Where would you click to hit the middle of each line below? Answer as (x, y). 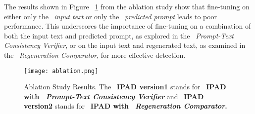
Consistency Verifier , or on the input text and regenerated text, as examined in (125, 45)
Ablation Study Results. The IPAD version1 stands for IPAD (125, 87)
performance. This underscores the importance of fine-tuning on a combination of (127, 26)
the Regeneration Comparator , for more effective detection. (95, 55)
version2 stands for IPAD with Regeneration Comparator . (126, 106)
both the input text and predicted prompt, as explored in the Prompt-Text (119, 35)
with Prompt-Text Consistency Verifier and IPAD (114, 96)
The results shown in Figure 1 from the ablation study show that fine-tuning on (127, 6)
